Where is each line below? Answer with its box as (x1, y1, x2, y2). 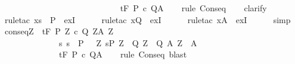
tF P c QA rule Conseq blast (58, 48, 187, 60)
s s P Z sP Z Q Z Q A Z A (58, 36, 197, 49)
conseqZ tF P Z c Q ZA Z (4, 25, 114, 37)
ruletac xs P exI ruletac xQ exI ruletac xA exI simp (4, 13, 291, 25)
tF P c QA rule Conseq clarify (120, 2, 267, 14)
